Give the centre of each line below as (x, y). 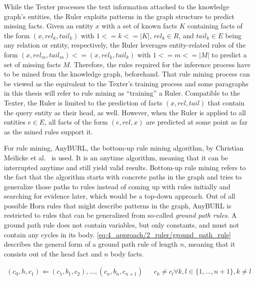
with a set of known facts (139, 26)
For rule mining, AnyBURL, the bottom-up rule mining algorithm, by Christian (124, 148)
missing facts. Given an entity (49, 26)
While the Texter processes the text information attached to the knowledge (117, 6)
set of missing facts (33, 64)
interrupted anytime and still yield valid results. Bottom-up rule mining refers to (125, 167)
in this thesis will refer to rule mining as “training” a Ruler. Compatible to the (122, 93)
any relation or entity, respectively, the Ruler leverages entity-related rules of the (125, 45)
